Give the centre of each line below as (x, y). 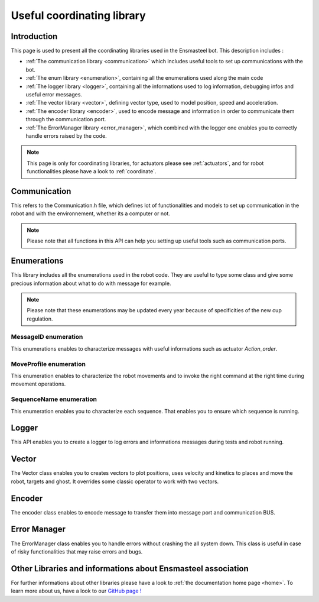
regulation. (40, 319)
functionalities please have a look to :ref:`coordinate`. (92, 171)
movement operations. (38, 384)
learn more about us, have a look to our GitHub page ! (76, 591)
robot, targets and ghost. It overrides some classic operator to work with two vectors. (115, 481)
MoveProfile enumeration (48, 364)
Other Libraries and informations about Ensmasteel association (130, 569)
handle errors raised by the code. (66, 135)
